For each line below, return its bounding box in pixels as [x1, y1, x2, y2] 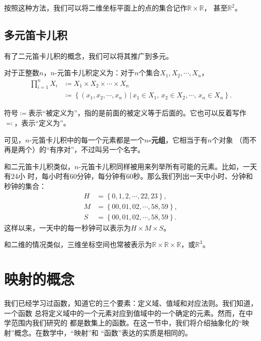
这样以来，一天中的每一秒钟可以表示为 [4, 222, 131, 233]
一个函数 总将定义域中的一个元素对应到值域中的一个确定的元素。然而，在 [4, 307, 246, 318]
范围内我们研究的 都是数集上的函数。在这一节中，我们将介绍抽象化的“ [11, 317, 242, 328]
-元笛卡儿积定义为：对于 [54, 67, 135, 78]
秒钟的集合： [4, 180, 46, 191]
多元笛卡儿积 [4, 27, 67, 42]
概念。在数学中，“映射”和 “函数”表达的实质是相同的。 [14, 327, 192, 337]
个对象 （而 [212, 134, 249, 145]
